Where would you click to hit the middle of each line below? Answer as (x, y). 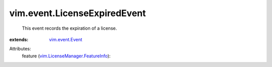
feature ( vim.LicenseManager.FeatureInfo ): (66, 56)
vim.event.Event (66, 39)
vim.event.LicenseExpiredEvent (78, 13)
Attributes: (20, 49)
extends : (19, 39)
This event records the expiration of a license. (70, 28)
